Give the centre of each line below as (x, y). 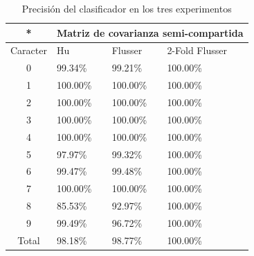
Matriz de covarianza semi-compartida (150, 32)
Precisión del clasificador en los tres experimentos (127, 8)
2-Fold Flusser (197, 50)
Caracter (29, 50)
